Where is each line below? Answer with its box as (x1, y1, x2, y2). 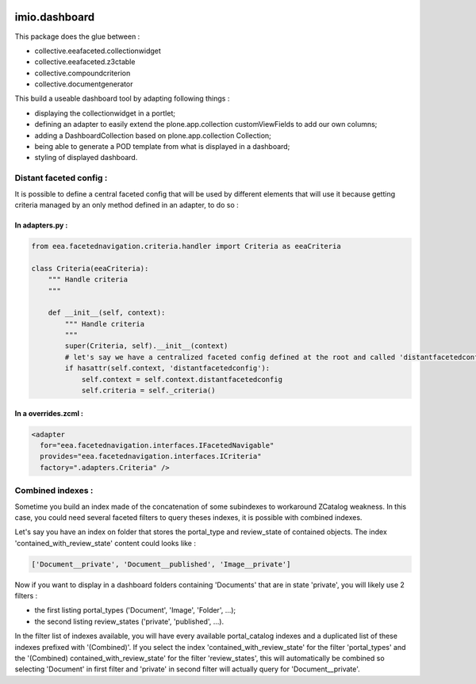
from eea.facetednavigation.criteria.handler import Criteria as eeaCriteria (31, 242, 341, 250)
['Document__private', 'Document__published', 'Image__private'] (31, 560, 291, 568)
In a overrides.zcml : (14, 408, 83, 418)
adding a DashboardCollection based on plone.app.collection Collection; (34, 131, 271, 140)
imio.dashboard (14, 10, 95, 24)
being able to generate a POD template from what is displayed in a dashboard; (34, 142, 290, 151)
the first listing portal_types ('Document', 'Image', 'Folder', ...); (34, 606, 236, 615)
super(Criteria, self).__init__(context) (64, 342, 228, 350)
